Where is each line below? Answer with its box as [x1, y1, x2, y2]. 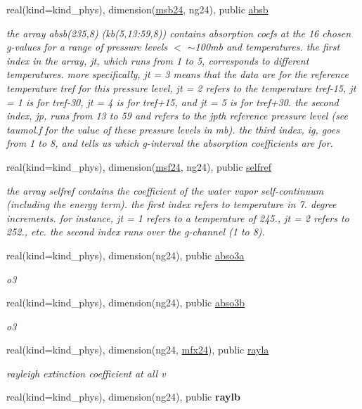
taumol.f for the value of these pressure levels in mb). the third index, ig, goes [6, 122, 340, 136]
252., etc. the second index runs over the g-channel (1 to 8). [6, 224, 265, 239]
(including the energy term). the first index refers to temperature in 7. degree [6, 197, 337, 212]
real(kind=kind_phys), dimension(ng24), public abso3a [6, 247, 245, 262]
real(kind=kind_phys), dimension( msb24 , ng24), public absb [6, 2, 269, 16]
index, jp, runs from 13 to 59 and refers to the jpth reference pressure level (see [6, 108, 349, 123]
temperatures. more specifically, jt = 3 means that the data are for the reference [6, 67, 349, 82]
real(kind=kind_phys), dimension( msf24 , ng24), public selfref [6, 159, 271, 174]
